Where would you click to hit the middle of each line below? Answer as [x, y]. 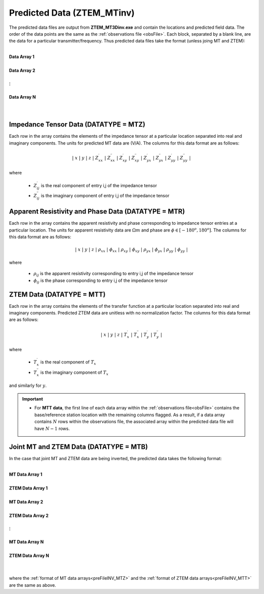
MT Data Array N [26, 542]
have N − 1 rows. [52, 428]
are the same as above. [33, 585]
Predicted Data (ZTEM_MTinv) [72, 13]
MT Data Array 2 [26, 502]
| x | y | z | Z [85, 158]
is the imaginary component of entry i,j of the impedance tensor [105, 196]
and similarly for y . [28, 385]
